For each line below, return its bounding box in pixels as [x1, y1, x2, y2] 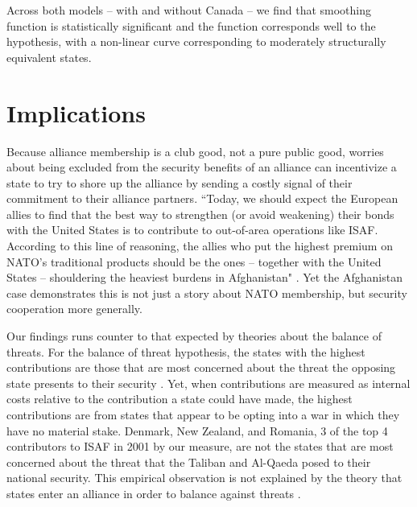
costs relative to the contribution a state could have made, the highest [6, 390, 353, 407]
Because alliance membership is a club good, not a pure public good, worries [6, 142, 384, 159]
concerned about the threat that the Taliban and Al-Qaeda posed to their [6, 453, 371, 470]
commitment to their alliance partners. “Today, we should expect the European [6, 190, 398, 207]
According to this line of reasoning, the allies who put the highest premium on [6, 237, 393, 254]
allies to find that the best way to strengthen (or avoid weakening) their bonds [6, 205, 394, 222]
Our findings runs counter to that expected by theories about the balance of [6, 328, 382, 344]
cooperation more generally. [6, 300, 142, 317]
